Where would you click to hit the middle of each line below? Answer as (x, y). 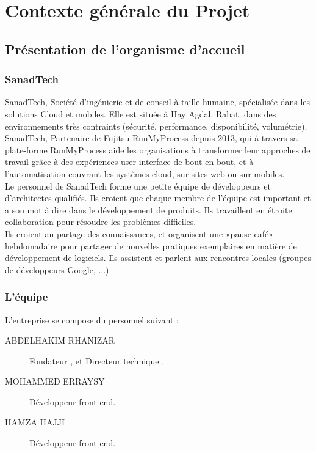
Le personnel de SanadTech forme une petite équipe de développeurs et (138, 186)
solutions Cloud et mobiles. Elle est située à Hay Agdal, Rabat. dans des (141, 113)
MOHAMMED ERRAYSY (55, 381)
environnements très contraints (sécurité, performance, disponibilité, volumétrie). (156, 126)
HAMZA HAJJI (35, 422)
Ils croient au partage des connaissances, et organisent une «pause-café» (139, 233)
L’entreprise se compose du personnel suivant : (92, 319)
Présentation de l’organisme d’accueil (125, 49)
